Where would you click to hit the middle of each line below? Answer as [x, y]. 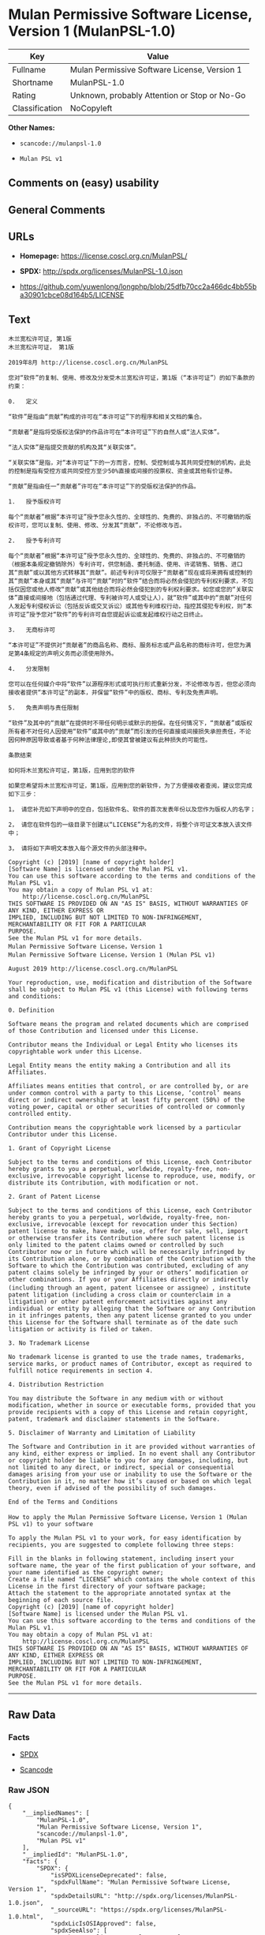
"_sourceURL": [73, 1910]
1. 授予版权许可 [35, 502]
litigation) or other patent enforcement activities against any [118, 1302]
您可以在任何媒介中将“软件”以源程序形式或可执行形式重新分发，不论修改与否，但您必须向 [132, 684]
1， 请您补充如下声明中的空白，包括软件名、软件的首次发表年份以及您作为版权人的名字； [132, 810]
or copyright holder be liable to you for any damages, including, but [128, 1461]
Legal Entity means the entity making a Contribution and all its [119, 1066]
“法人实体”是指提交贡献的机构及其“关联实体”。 [74, 447]
